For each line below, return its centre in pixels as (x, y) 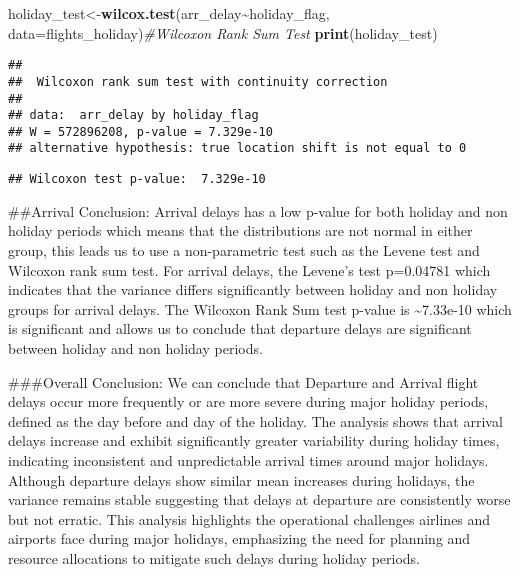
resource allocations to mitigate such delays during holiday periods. (214, 557)
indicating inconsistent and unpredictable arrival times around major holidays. (248, 459)
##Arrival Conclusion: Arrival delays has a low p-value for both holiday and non (258, 210)
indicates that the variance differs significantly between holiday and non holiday (253, 289)
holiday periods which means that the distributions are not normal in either (240, 230)
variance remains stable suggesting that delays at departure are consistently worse (259, 499)
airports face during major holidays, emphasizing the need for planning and (239, 538)
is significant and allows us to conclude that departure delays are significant (240, 328)
